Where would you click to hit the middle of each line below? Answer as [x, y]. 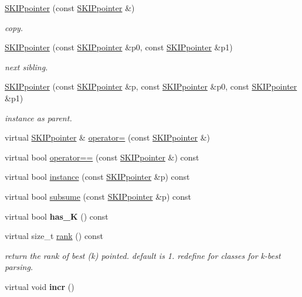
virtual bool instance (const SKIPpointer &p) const [97, 177]
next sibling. [26, 66]
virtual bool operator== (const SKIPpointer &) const [102, 157]
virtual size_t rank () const [54, 236]
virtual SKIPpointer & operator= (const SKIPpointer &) [107, 137]
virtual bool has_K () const [57, 216]
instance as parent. [38, 117]
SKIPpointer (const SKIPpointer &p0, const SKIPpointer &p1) [119, 47]
